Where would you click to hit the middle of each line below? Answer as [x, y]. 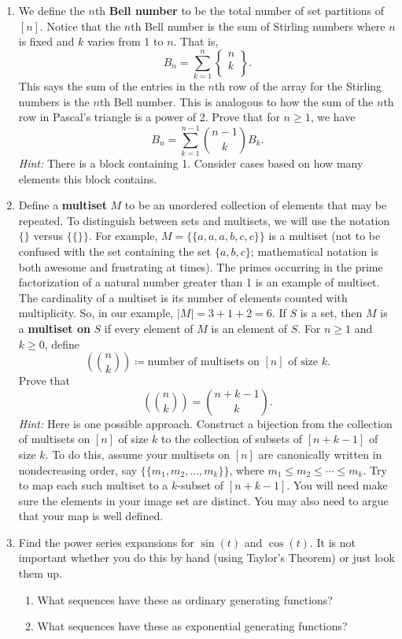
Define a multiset [63, 205]
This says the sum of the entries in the [111, 86]
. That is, [196, 41]
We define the [52, 10]
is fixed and [46, 41]
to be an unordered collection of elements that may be [256, 205]
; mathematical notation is [314, 251]
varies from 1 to [125, 41]
